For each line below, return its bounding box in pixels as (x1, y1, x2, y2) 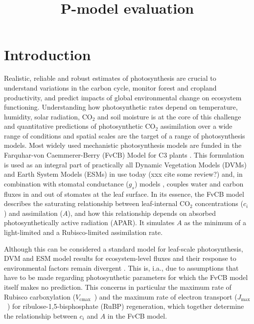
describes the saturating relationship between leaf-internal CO (4, 198, 190, 208)
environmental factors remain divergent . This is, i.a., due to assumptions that (4, 262, 239, 273)
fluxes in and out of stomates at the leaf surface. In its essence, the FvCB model (4, 188, 244, 199)
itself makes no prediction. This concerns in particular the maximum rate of (4, 281, 231, 292)
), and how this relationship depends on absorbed (68, 208, 216, 218)
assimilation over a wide (160, 121, 232, 131)
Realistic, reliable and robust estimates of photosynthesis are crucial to (4, 73, 216, 83)
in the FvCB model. (107, 310, 167, 321)
